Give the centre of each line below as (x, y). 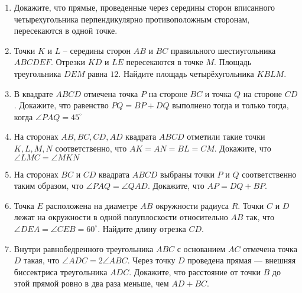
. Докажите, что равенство (61, 105)
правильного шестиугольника (223, 50)
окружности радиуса (192, 205)
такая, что (42, 260)
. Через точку (151, 260)
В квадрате (33, 93)
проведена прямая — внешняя (242, 260)
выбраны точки (187, 174)
